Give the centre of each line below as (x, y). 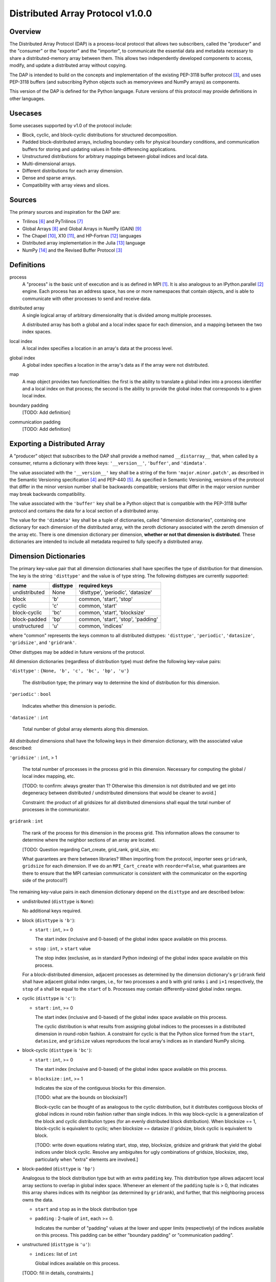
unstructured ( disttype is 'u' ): (57, 1245)
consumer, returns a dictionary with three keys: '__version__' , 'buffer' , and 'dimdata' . (108, 463)
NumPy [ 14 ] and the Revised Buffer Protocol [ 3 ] (72, 250)
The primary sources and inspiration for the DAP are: (65, 212)
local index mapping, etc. (49, 776)
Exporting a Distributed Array (57, 444)
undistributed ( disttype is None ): (58, 901)
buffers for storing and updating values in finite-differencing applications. (99, 149)
